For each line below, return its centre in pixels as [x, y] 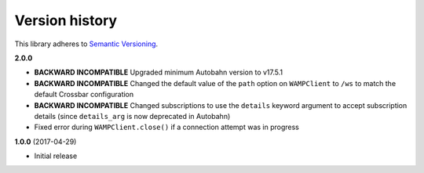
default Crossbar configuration [84, 95]
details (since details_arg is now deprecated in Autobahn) [132, 116]
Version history [66, 20]
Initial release [56, 156]
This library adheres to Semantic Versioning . [86, 44]
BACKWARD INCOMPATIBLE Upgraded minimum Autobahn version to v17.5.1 [159, 72]
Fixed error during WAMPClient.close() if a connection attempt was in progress [167, 127]
